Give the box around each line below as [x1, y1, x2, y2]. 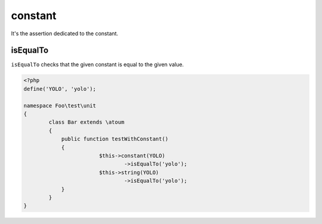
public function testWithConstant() [61, 136, 169, 143]
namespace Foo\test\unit [23, 102, 97, 109]
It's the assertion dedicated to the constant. [11, 30, 119, 37]
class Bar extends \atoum [48, 119, 125, 125]
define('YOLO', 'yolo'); [23, 85, 97, 92]
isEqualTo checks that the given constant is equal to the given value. [11, 61, 184, 68]
